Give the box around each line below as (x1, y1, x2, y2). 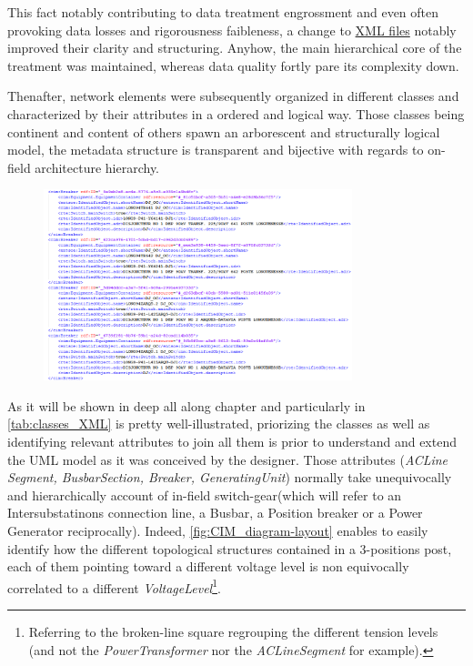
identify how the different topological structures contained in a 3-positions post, (7, 539, 452, 558)
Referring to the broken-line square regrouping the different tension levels (28, 621, 438, 641)
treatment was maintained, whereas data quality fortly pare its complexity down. (7, 55, 459, 75)
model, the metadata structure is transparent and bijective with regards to (7, 140, 424, 159)
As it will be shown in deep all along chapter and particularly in (7, 396, 366, 415)
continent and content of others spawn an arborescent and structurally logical (7, 122, 440, 141)
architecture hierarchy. (35, 157, 160, 177)
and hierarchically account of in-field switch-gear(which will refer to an (7, 485, 402, 504)
